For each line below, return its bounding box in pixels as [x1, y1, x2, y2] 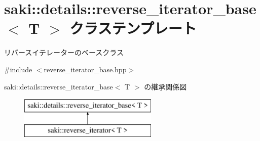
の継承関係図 [144, 81, 187, 91]
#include [4, 64, 32, 74]
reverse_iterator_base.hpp [44, 64, 127, 74]
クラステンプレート [69, 18, 197, 38]
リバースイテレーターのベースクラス [4, 47, 124, 58]
